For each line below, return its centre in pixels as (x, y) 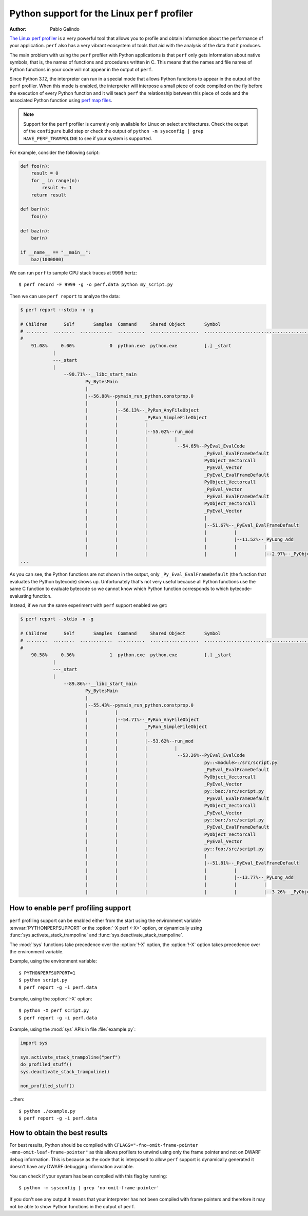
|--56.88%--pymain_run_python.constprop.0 (139, 396)
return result (49, 195)
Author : (18, 29)
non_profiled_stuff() (47, 1086)
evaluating (21, 596)
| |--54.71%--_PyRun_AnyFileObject (142, 719)
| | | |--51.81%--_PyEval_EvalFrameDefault (192, 863)
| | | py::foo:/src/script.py (175, 849)
